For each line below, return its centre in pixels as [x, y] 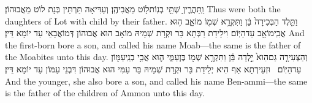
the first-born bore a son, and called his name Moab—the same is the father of [153, 44]
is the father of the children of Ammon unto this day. [105, 93]
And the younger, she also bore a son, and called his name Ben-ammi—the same [156, 81]
